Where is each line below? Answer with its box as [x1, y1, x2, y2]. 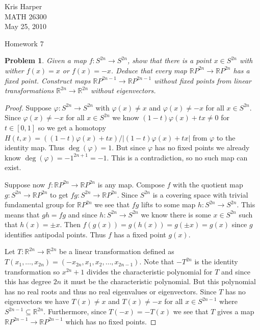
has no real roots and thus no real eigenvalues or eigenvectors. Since [5, 286, 217, 296]
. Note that [139, 256, 174, 267]
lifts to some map [141, 199, 196, 210]
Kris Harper [5, 1, 42, 11]
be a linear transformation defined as [59, 246, 174, 257]
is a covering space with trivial [152, 189, 248, 200]
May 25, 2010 [5, 21, 47, 32]
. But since [112, 142, 146, 153]
